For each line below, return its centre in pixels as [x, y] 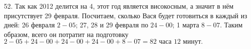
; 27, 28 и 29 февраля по [112, 25]
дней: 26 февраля [30, 25]
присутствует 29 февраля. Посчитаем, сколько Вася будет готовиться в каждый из [125, 15]
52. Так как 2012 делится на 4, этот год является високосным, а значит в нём [119, 6]
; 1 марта [186, 25]
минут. [193, 42]
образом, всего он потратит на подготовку [66, 34]
